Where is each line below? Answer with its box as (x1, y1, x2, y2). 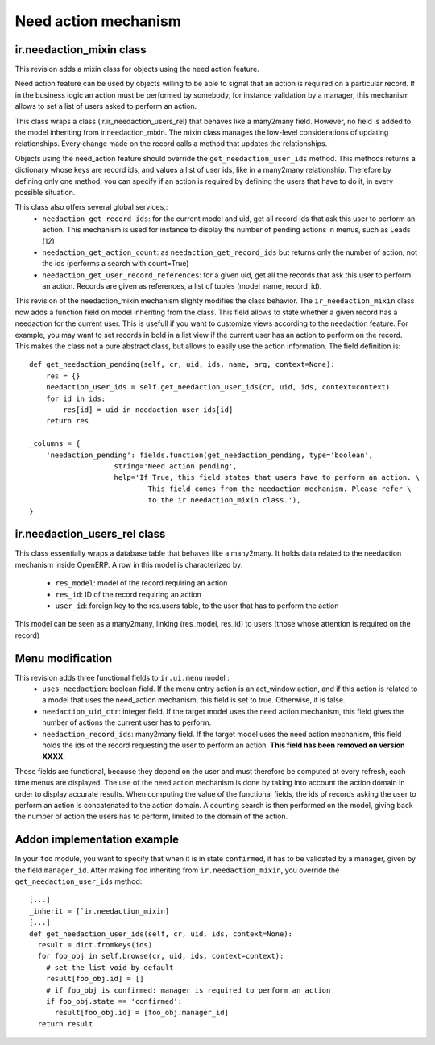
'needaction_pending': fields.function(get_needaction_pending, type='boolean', (45, 450, 374, 460)
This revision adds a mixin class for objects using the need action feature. (14, 65, 259, 74)
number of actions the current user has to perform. (42, 718, 212, 727)
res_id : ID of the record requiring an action (55, 589, 201, 599)
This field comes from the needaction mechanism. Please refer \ (147, 484, 412, 493)
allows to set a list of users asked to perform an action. (14, 102, 197, 111)
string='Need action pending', (114, 461, 238, 471)
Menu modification (14, 652, 113, 665)
